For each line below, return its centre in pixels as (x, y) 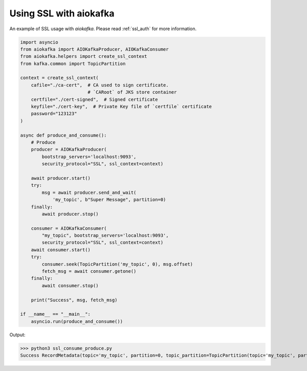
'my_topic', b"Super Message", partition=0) (109, 200)
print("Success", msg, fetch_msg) (74, 300)
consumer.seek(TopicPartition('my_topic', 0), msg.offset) (117, 264)
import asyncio (39, 42)
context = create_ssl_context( (60, 78)
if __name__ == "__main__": (55, 314)
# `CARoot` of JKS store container (132, 92)
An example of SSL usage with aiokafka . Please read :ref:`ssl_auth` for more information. (103, 29)
